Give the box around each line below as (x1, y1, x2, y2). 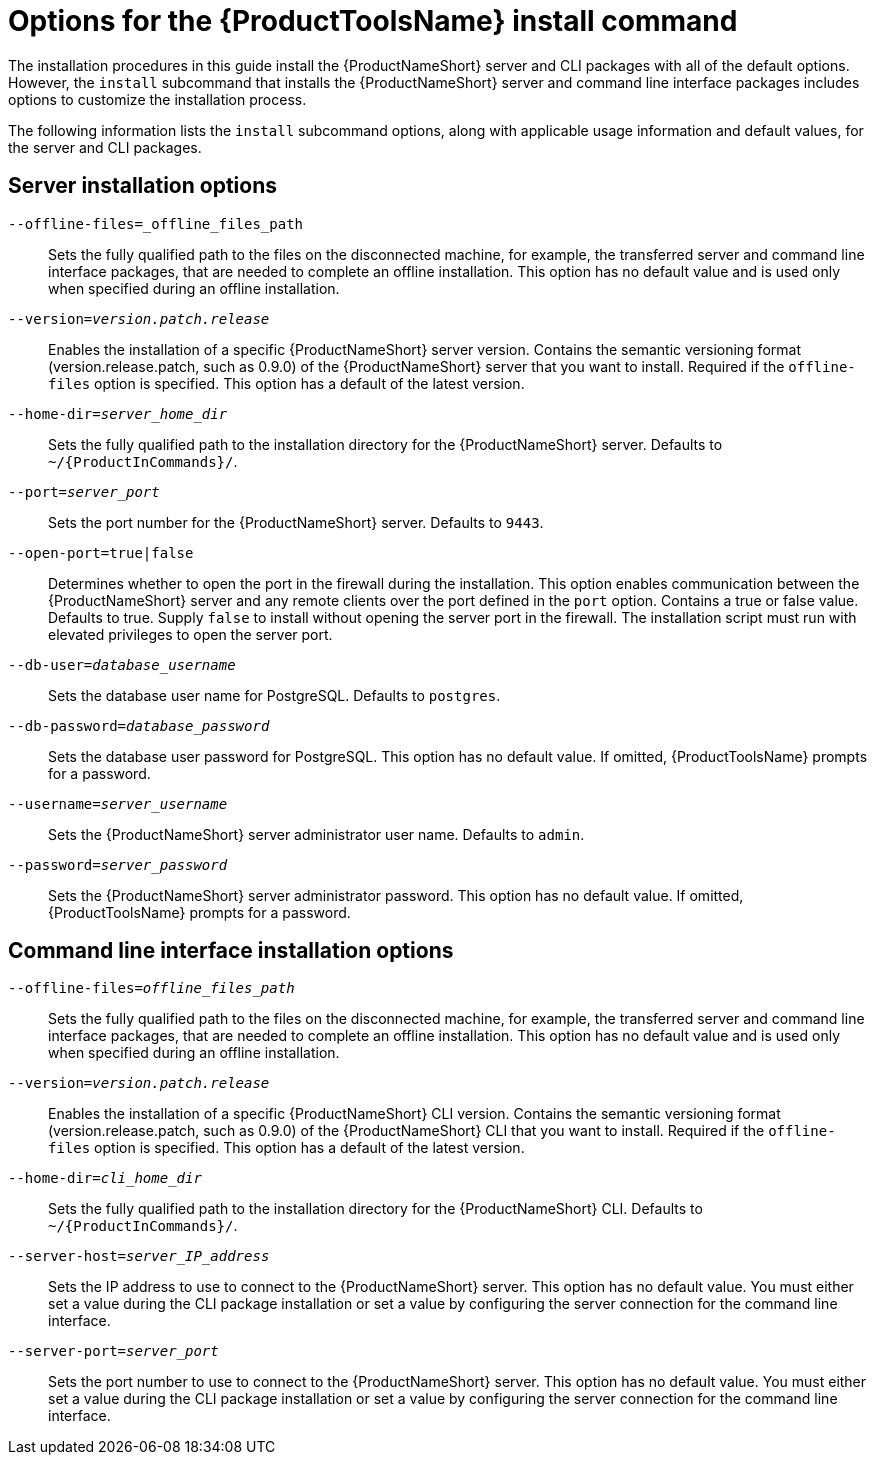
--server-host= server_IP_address (8, 1248, 270, 1265)
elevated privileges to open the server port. (48, 625, 333, 643)
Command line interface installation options (8, 938, 454, 964)
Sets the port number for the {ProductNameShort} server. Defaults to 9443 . (48, 513, 544, 531)
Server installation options (8, 173, 277, 199)
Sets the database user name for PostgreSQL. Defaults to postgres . (48, 686, 501, 704)
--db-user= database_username (8, 656, 236, 673)
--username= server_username (8, 795, 228, 812)
